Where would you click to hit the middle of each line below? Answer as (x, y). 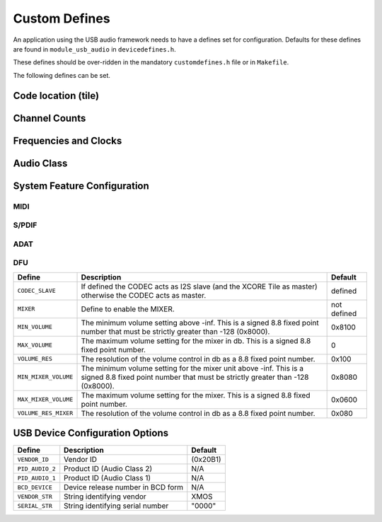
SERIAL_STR (35, 506)
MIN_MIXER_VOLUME (45, 377)
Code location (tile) (56, 95)
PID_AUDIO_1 (36, 478)
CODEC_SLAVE (36, 291)
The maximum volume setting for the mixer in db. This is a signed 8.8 (196, 341)
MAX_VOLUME (35, 346)
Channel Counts (50, 118)
